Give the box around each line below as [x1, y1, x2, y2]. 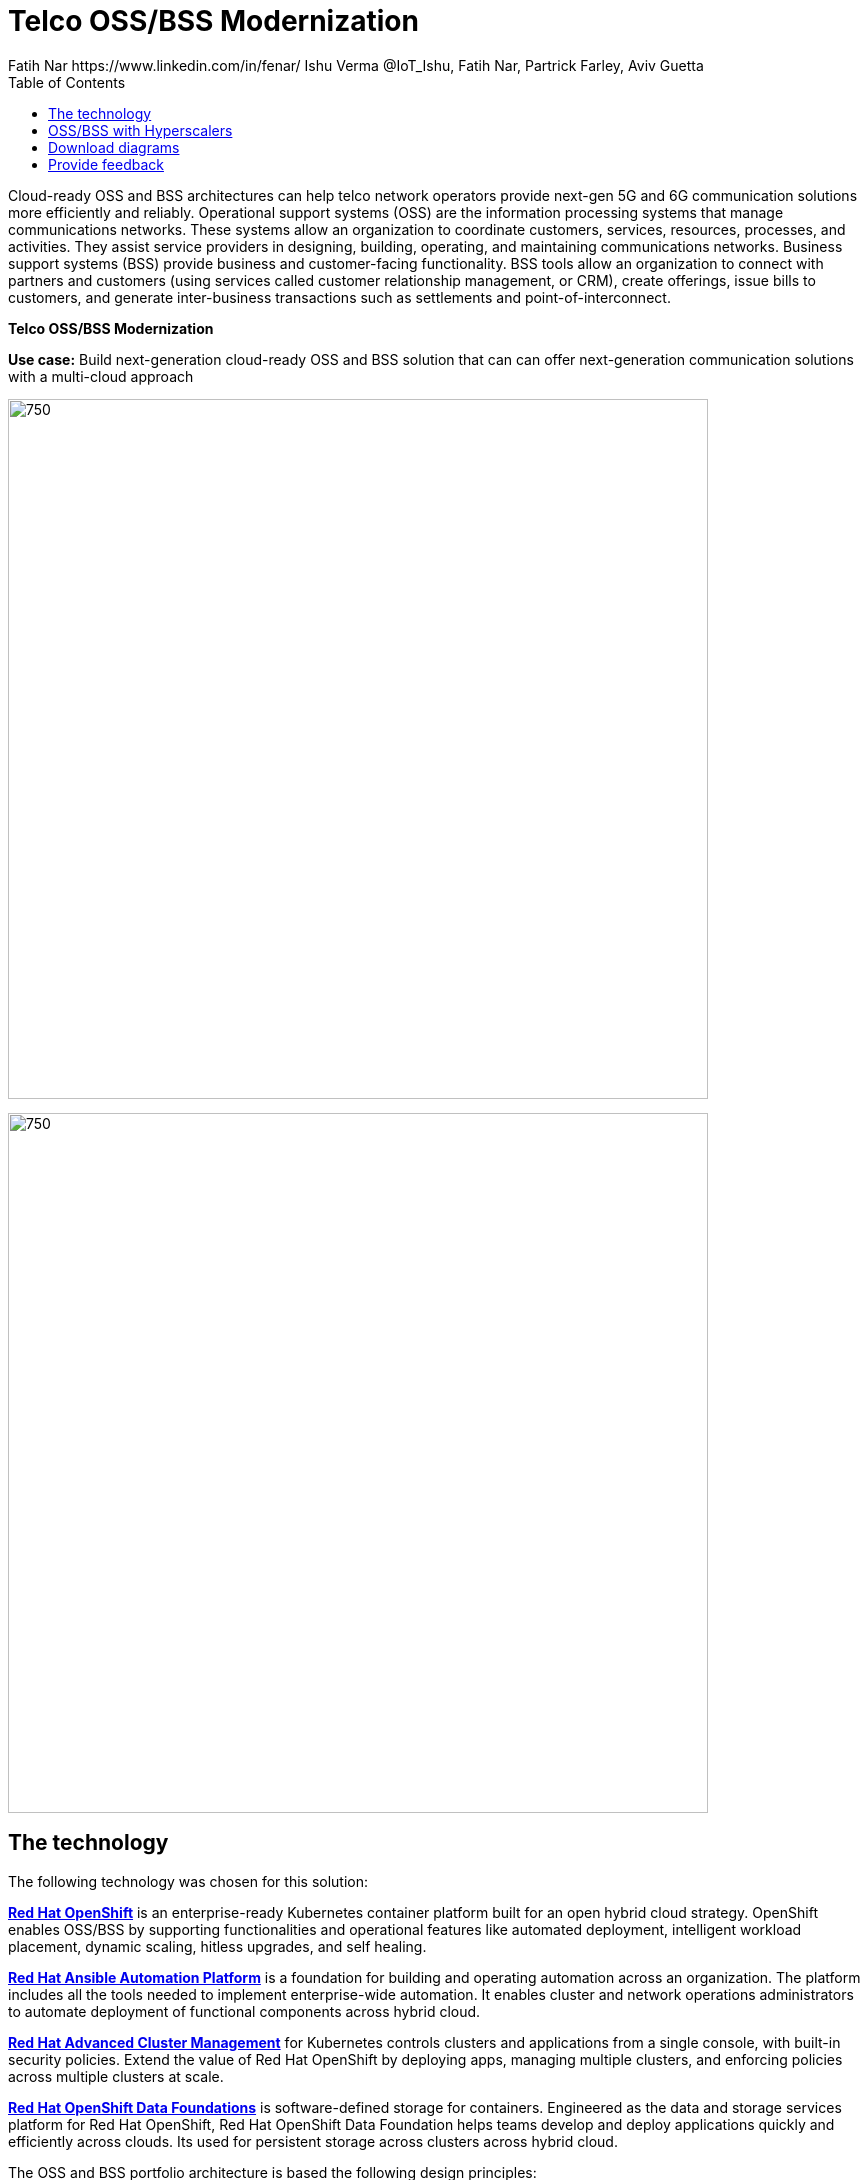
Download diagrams [48, 138, 180, 156]
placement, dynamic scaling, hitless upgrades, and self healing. [8, 1937, 427, 1955]
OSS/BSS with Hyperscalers [48, 121, 233, 139]
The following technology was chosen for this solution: [8, 1872, 369, 1890]
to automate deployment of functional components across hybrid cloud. [8, 2002, 481, 2020]
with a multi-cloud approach [8, 367, 194, 385]
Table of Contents [8, 73, 126, 91]
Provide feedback [48, 155, 164, 173]
